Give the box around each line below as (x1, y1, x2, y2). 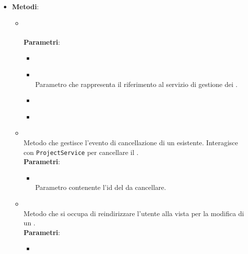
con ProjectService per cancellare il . (23, 147, 139, 157)
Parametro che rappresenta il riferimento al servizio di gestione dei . (35, 79, 238, 89)
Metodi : (12, 1, 39, 11)
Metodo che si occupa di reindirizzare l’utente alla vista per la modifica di (23, 208, 244, 218)
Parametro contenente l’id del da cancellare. (35, 182, 166, 192)
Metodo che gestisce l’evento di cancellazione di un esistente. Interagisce (23, 137, 238, 147)
